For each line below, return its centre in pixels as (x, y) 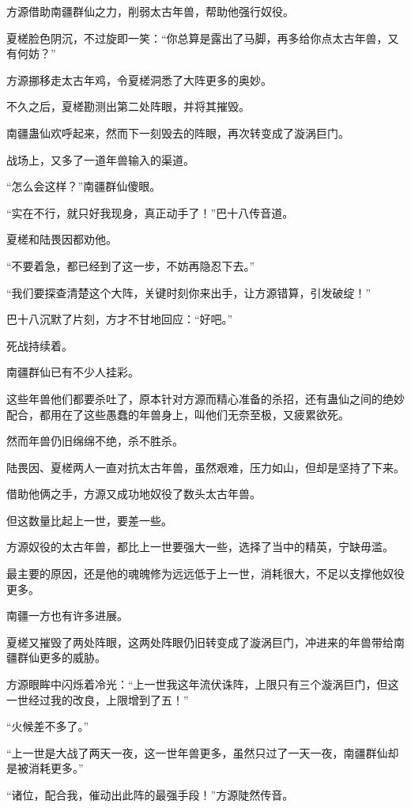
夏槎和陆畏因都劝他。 (62, 239)
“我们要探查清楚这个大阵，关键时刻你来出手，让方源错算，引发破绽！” (189, 292)
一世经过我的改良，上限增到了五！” (98, 699)
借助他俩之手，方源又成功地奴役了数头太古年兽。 (134, 494)
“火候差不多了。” (48, 726)
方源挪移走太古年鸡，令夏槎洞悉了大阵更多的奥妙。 (139, 79)
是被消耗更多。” (45, 768)
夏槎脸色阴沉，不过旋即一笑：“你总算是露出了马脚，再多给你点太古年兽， (197, 38)
